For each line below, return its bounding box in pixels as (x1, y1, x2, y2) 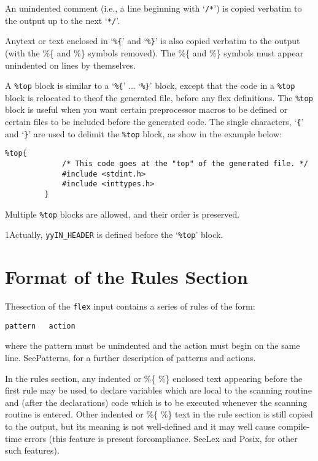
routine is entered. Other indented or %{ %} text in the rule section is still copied (5, 408, 313, 421)
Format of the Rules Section (5, 264, 248, 289)
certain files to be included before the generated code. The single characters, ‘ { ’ (5, 115, 304, 128)
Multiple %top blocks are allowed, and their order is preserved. (5, 207, 240, 220)
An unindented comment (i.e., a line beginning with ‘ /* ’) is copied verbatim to (5, 2, 302, 14)
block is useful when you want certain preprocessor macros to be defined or (5, 103, 288, 116)
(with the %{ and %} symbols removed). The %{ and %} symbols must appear (5, 46, 304, 59)
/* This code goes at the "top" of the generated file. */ (62, 159, 308, 169)
